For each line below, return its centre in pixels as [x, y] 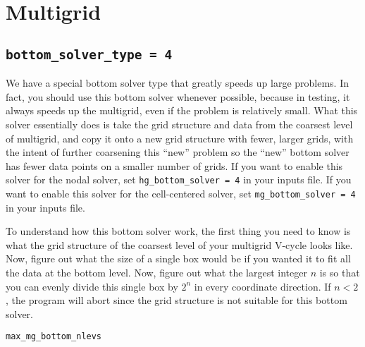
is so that [340, 272]
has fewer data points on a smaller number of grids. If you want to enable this [174, 165]
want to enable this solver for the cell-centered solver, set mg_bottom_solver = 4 [181, 193]
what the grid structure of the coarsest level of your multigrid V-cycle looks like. [179, 244]
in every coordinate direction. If [262, 286]
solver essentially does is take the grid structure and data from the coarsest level [179, 124]
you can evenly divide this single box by [92, 286]
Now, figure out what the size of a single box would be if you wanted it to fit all [178, 258]
